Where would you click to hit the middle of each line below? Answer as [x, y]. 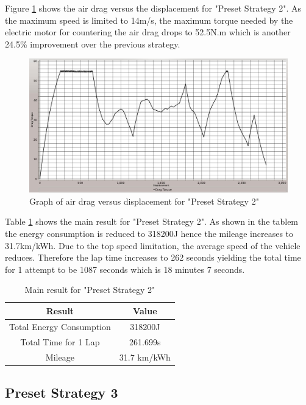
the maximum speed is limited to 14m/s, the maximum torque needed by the [149, 20]
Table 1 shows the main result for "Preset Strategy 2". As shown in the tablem [152, 221]
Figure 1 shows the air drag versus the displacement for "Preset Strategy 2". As [153, 8]
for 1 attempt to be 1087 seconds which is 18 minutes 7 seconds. [125, 269]
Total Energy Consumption [60, 326]
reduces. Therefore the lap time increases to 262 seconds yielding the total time [153, 257]
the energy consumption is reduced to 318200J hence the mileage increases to [149, 234]
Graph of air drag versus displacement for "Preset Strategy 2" [144, 201]
